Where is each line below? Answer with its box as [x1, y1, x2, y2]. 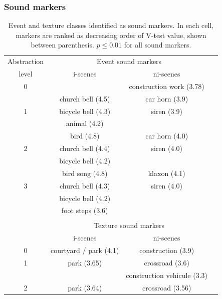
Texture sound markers [94, 220, 165, 230]
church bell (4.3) [60, 180, 110, 190]
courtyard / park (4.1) [51, 245, 119, 255]
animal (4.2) [66, 118, 104, 128]
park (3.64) [68, 282, 102, 292]
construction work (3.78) [129, 80, 204, 91]
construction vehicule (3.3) [126, 269, 208, 280]
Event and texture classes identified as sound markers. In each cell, [8, 20, 214, 30]
